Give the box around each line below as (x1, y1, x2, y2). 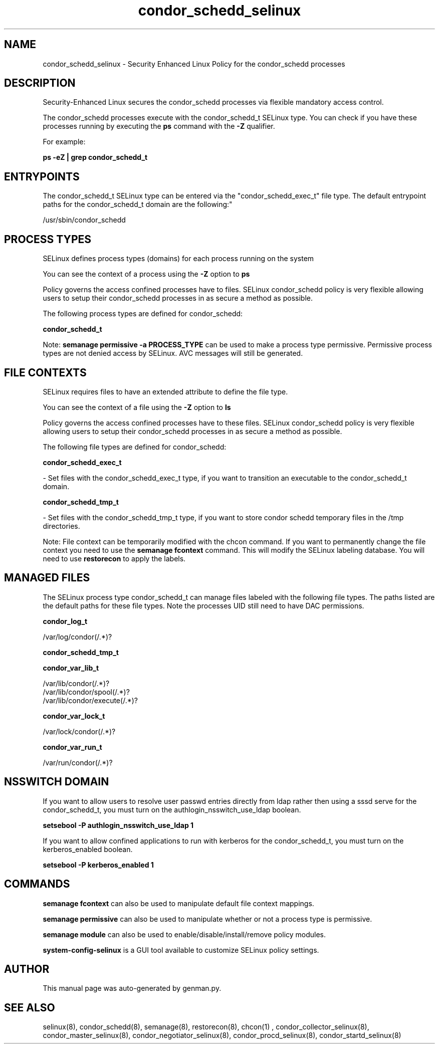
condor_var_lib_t (43, 663, 99, 672)
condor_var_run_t (43, 742, 102, 751)
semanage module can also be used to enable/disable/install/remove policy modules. (43, 930, 326, 939)
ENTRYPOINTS (4, 170, 80, 183)
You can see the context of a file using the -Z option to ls (43, 402, 231, 411)
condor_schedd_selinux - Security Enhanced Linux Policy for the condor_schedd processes (43, 59, 345, 68)
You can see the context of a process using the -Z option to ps (43, 270, 250, 279)
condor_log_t (43, 616, 88, 625)
